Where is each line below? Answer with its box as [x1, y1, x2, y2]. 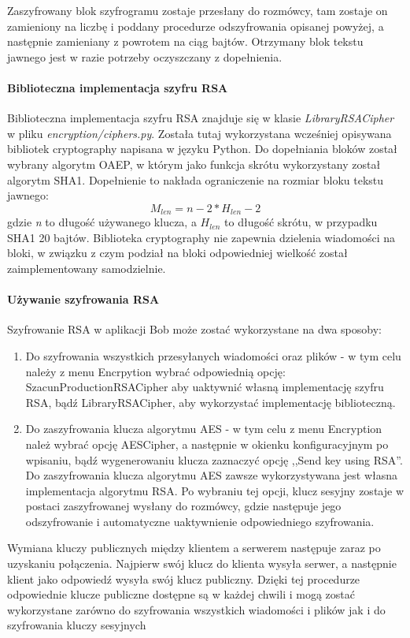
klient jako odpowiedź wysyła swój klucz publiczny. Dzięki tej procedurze [7, 570, 360, 587]
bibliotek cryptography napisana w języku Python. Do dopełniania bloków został [7, 140, 397, 157]
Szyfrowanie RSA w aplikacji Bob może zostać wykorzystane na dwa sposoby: [7, 321, 382, 338]
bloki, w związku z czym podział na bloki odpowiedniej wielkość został [7, 244, 348, 261]
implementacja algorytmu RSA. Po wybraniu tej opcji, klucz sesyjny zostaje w [25, 482, 404, 498]
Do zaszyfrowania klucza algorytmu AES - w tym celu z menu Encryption [25, 420, 382, 437]
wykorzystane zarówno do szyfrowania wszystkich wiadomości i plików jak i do [7, 601, 386, 617]
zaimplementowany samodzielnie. [7, 259, 166, 276]
